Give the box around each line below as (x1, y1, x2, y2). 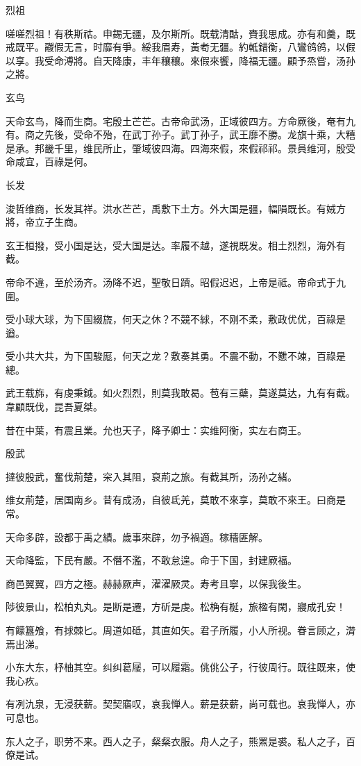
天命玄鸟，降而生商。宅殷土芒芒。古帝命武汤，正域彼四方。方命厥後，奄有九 (6, 113, 355, 128)
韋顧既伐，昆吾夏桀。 (6, 399, 103, 414)
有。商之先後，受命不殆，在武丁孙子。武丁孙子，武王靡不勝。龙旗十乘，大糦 (6, 127, 355, 142)
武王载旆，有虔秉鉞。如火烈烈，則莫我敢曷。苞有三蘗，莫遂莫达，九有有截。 (6, 385, 355, 400)
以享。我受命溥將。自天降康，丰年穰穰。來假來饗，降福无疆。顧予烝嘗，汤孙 (6, 53, 355, 67)
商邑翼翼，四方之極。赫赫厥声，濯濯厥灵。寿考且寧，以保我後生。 (6, 576, 307, 590)
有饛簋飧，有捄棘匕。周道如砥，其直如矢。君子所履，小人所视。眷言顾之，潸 (6, 623, 355, 637)
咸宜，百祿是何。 (15, 154, 93, 169)
